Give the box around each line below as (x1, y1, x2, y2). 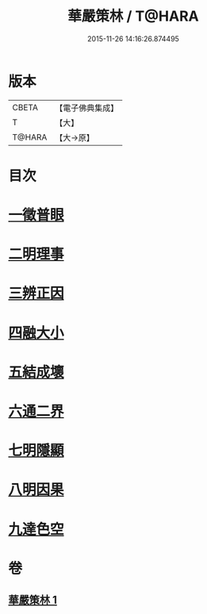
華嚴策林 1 (8, 593, 58, 607)
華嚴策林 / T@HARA (67, 7, 200, 25)
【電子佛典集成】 (55, 102, 119, 113)
